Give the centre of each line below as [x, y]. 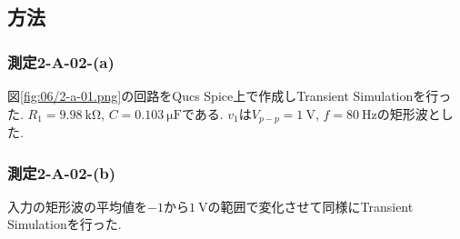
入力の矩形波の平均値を [77, 206]
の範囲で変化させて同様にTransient [310, 206]
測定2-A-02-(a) [61, 61]
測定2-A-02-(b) [62, 172]
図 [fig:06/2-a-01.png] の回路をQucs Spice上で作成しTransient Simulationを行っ [230, 95]
